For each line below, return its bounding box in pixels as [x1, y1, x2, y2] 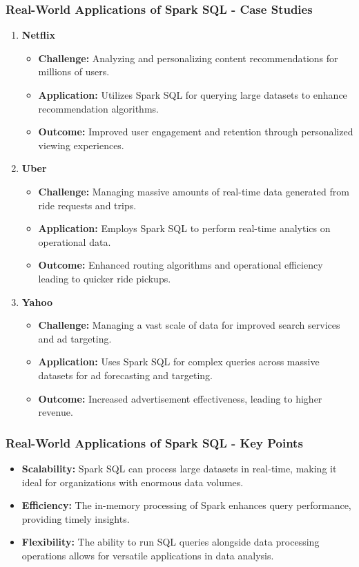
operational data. [38, 234, 111, 249]
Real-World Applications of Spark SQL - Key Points [6, 434, 303, 451]
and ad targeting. [38, 331, 112, 345]
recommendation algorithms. [38, 101, 159, 115]
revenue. [38, 405, 73, 419]
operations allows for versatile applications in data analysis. [21, 548, 274, 562]
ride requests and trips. [38, 198, 137, 212]
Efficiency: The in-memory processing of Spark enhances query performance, [21, 498, 351, 512]
